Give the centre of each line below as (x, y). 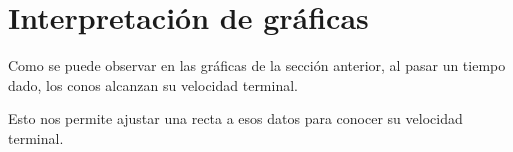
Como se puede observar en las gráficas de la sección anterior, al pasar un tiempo (257, 65)
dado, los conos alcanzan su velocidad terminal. (153, 84)
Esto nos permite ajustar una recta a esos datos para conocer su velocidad (235, 118)
